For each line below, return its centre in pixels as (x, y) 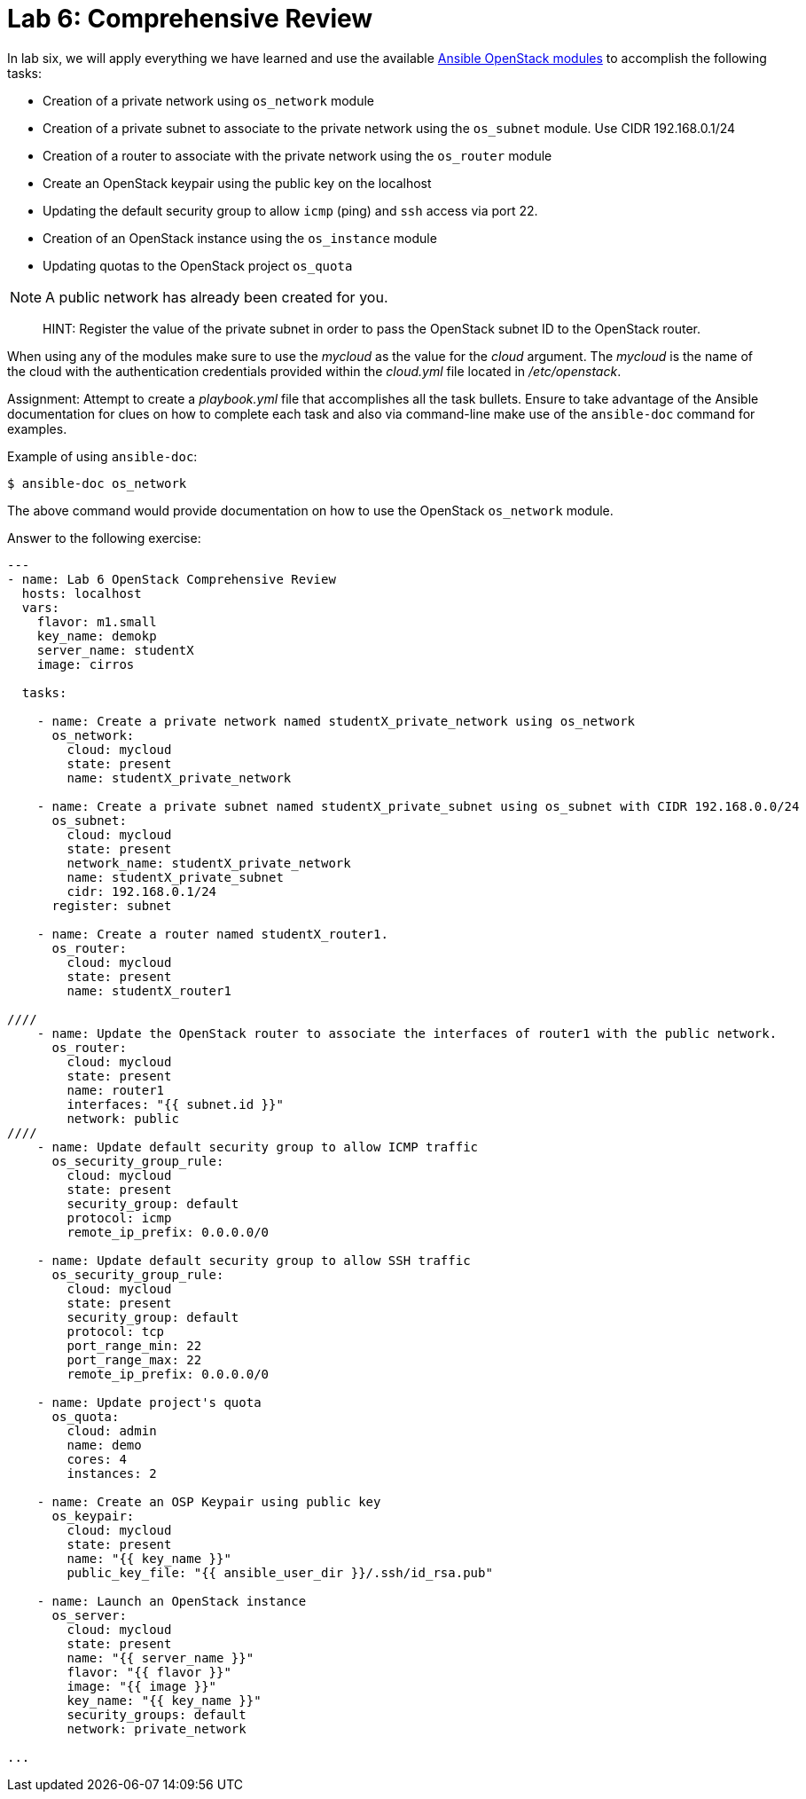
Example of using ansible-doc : (102, 456)
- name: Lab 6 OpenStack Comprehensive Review (172, 579)
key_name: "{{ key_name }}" (164, 1700)
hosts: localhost (82, 593)
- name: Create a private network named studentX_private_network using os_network (336, 721)
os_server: (89, 1615)
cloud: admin (112, 1430)
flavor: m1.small (97, 621)
